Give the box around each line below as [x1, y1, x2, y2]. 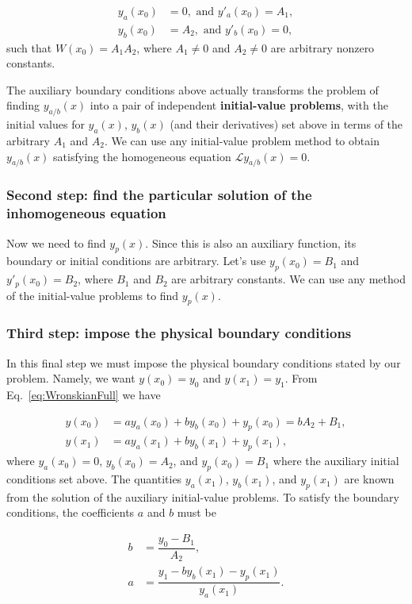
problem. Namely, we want [6, 370, 135, 387]
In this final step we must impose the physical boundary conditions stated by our [6, 354, 401, 371]
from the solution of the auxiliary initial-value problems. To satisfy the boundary [6, 488, 399, 505]
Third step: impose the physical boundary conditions [6, 323, 352, 343]
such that [6, 39, 52, 56]
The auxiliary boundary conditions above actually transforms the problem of [6, 81, 379, 98]
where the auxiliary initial [273, 452, 399, 469]
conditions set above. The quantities [6, 471, 182, 487]
